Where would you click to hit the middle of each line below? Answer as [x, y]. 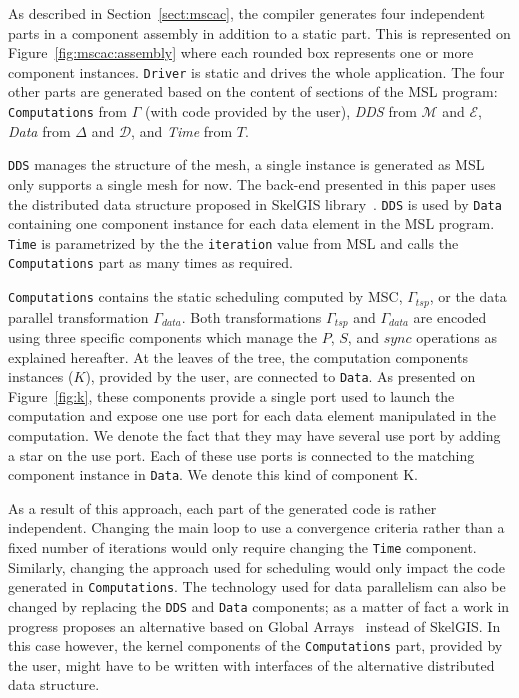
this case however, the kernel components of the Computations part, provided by [255, 645]
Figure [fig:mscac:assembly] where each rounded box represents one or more [241, 52]
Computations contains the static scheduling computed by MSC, [205, 296]
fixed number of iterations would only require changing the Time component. [242, 547]
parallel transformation [78, 316]
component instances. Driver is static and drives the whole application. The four [256, 71]
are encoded [450, 316]
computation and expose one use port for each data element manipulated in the [252, 415]
